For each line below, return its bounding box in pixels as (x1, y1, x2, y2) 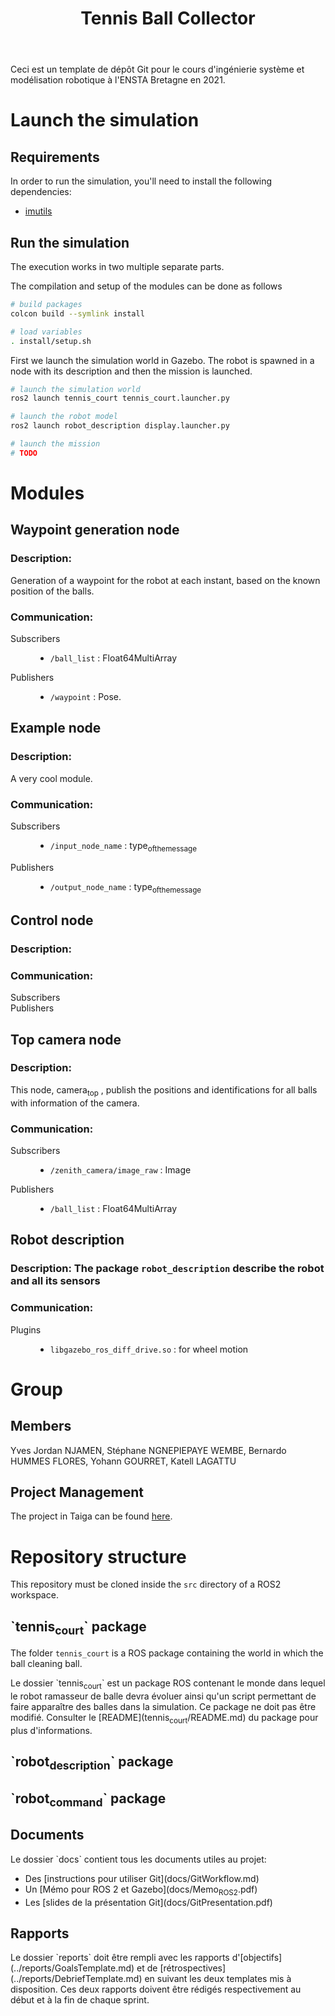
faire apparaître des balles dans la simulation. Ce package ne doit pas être (10, 1701, 317, 1713)
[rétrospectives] (159, 1962, 227, 1974)
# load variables (10, 327, 83, 337)
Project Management (10, 1483, 144, 1501)
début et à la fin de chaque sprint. (10, 1994, 150, 2006)
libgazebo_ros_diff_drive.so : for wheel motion (49, 1343, 249, 1355)
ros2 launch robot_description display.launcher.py (10, 421, 230, 431)
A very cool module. (10, 772, 93, 784)
